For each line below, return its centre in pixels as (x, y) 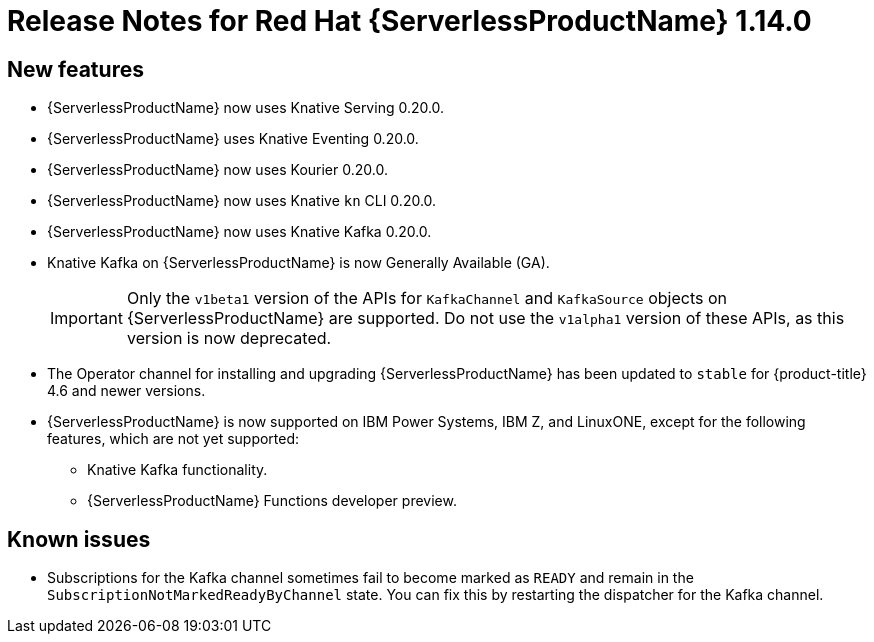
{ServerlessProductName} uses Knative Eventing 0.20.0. (233, 139)
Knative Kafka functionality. (177, 470)
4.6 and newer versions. (126, 391)
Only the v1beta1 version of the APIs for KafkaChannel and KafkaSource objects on (426, 298)
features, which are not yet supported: (173, 439)
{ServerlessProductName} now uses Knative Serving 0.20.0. (246, 108)
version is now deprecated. (229, 338)
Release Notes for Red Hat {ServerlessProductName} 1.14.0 (409, 21)
